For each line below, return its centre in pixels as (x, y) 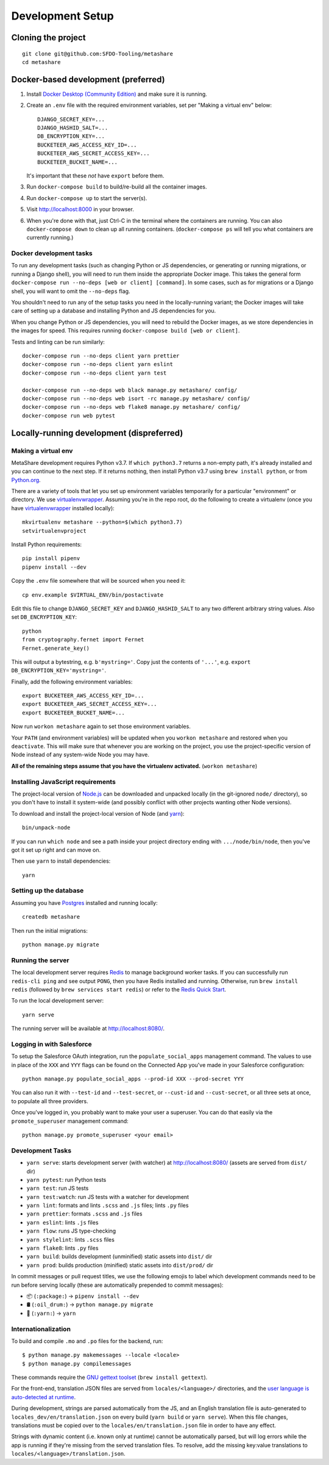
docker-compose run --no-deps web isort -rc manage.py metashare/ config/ (136, 398)
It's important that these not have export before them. (95, 175)
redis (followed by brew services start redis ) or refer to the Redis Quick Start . (119, 989)
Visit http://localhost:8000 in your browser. (80, 209)
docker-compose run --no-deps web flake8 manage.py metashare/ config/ (131, 407)
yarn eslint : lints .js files (62, 1222)
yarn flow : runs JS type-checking (71, 1231)
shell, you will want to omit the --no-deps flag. (71, 291)
